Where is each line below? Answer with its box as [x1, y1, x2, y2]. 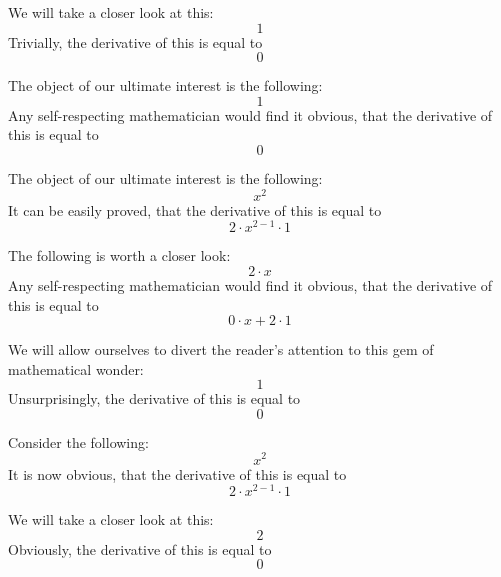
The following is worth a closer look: [8, 245, 231, 266]
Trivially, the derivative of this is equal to [8, 31, 263, 52]
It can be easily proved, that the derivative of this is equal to [8, 199, 382, 220]
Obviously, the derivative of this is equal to [8, 538, 272, 559]
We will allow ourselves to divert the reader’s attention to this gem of [8, 339, 434, 360]
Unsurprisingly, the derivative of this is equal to [8, 388, 301, 409]
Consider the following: [8, 431, 149, 452]
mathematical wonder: [8, 358, 144, 379]
